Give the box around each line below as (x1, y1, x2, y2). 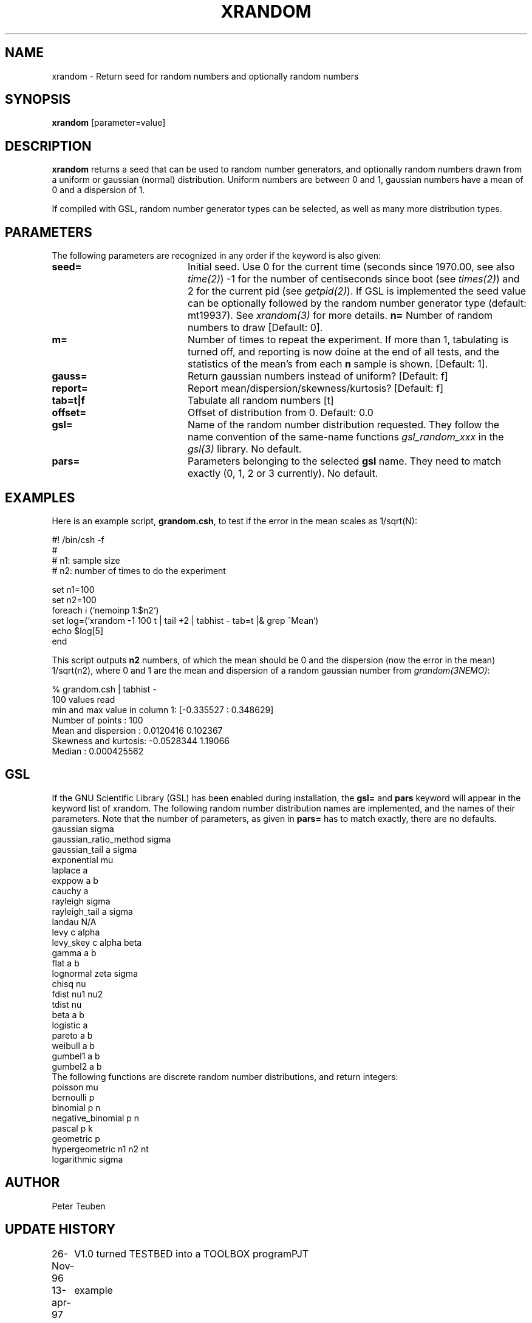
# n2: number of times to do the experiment (52, 565, 226, 576)
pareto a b (52, 1030, 93, 1041)
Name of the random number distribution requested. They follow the (187, 419, 500, 431)
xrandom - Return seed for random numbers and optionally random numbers (52, 70, 359, 81)
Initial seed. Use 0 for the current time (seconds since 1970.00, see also (187, 261, 515, 273)
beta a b (52, 1009, 84, 1020)
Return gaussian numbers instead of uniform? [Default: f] (187, 370, 448, 383)
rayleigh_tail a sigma (52, 906, 133, 917)
